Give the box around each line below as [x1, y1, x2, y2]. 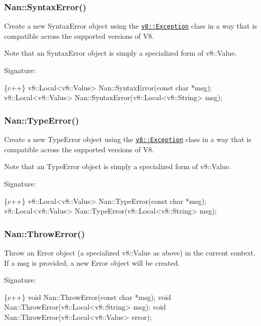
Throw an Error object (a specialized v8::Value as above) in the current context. [4, 247, 256, 258]
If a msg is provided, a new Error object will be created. [4, 257, 180, 268]
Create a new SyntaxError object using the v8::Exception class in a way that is [4, 20, 257, 31]
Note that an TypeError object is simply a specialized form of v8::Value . [4, 161, 231, 172]
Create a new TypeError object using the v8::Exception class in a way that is [4, 134, 252, 145]
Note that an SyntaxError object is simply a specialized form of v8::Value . [4, 48, 237, 58]
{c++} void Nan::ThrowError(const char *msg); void [4, 291, 171, 302]
